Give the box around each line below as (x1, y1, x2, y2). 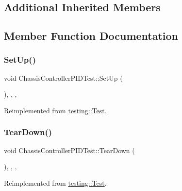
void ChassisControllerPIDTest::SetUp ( (4, 72, 123, 83)
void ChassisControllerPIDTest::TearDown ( (4, 145, 135, 155)
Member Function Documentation (4, 28, 179, 43)
